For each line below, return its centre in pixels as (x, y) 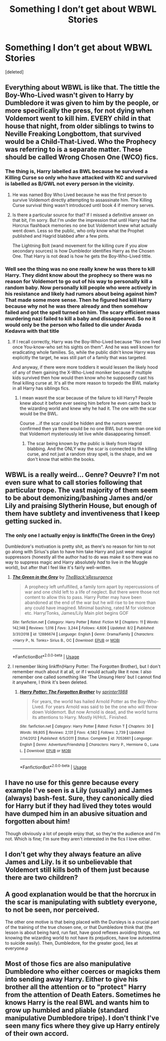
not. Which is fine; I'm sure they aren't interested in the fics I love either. (78, 839)
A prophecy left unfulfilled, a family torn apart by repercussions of (92, 586)
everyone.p (17, 948)
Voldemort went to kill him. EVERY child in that (78, 118)
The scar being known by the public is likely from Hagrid (84, 443)
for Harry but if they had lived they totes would (78, 806)
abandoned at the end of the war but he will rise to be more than (90, 602)
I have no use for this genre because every (72, 783)
